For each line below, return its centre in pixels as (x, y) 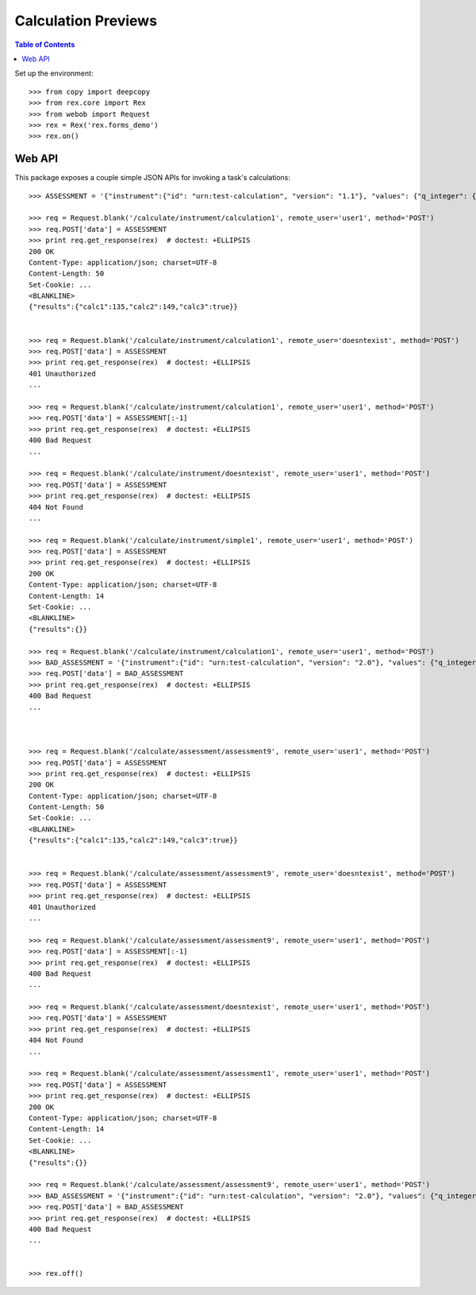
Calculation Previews (86, 21)
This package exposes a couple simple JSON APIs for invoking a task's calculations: (153, 178)
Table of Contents (45, 44)
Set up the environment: (54, 73)
